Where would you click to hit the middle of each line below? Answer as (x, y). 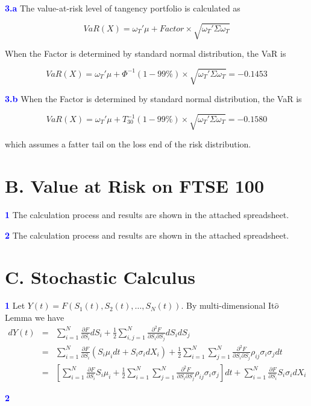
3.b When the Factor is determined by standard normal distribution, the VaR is (153, 99)
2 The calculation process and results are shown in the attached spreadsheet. (147, 235)
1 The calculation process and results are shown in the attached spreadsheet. (147, 215)
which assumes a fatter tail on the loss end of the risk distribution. (128, 144)
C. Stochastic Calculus (100, 276)
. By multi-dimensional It (228, 305)
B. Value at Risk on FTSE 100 (135, 186)
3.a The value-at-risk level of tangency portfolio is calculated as (123, 8)
